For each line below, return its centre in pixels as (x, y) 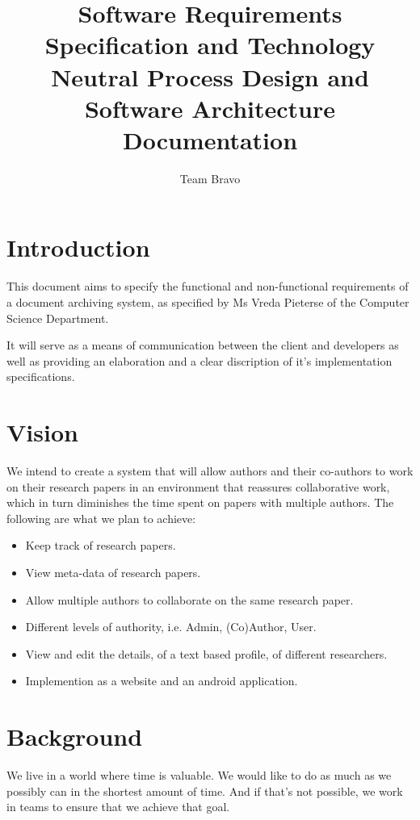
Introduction (78, 247)
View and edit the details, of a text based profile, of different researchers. (206, 653)
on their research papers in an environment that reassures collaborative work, (198, 486)
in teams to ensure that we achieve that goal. (118, 807)
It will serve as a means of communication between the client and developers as (203, 345)
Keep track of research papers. (101, 545)
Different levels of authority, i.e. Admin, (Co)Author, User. (171, 627)
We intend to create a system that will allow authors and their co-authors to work (210, 471)
